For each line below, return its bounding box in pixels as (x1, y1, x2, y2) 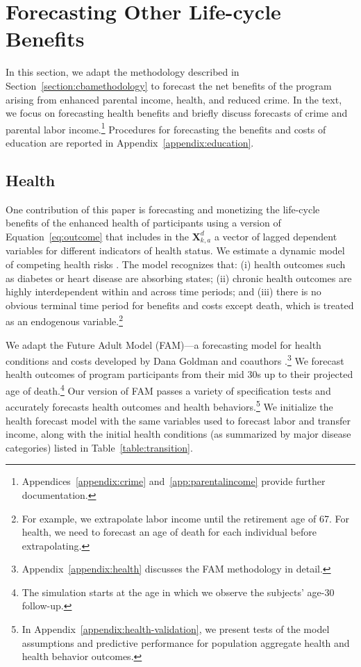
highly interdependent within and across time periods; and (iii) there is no (6, 284, 321, 299)
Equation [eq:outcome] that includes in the (6, 229, 189, 243)
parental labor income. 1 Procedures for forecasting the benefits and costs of (6, 120, 326, 136)
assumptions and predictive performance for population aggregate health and (22, 635, 350, 650)
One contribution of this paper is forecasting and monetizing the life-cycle (6, 201, 320, 216)
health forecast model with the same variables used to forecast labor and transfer (6, 413, 351, 427)
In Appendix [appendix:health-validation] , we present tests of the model (22, 622, 330, 636)
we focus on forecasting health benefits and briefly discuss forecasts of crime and (6, 106, 348, 120)
